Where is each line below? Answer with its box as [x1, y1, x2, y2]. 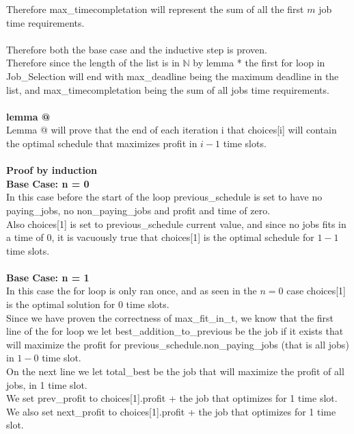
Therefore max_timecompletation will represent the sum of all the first [6, 2, 304, 16]
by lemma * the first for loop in [193, 55, 325, 70]
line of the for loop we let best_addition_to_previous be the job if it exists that [6, 324, 344, 338]
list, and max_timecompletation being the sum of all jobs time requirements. [6, 82, 329, 97]
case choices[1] [286, 283, 346, 298]
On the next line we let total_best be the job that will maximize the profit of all [6, 364, 344, 379]
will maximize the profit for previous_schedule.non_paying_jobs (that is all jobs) [6, 337, 349, 351]
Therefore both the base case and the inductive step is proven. [6, 42, 267, 56]
